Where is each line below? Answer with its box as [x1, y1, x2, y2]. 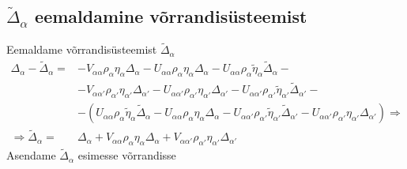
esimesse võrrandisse [77, 147, 176, 163]
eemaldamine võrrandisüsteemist [35, 4, 307, 28]
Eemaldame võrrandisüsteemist [6, 41, 157, 58]
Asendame [6, 147, 56, 163]
